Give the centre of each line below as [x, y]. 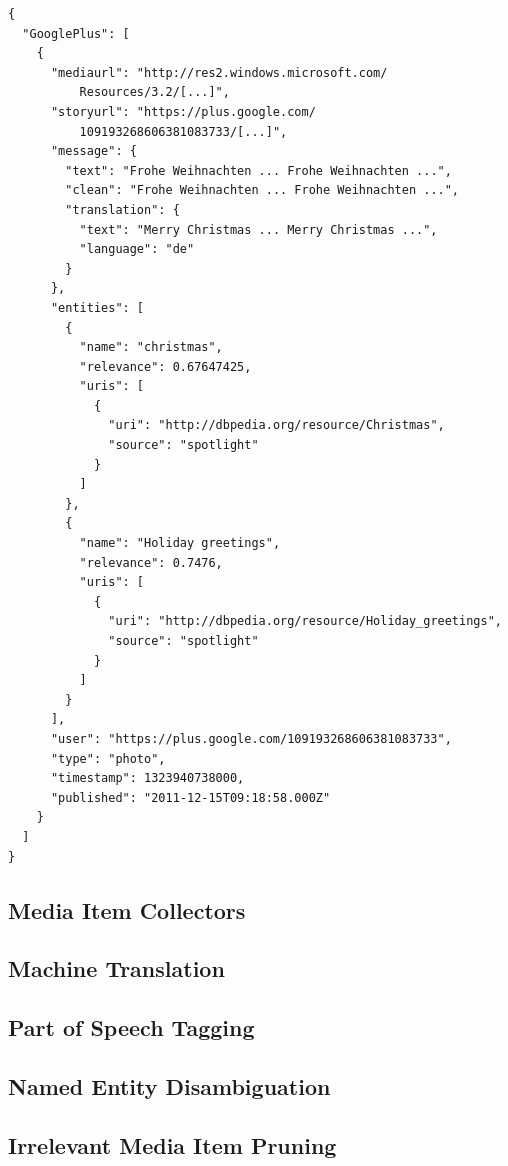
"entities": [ [97, 307]
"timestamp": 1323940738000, [147, 778]
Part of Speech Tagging [131, 1027]
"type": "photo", [108, 758]
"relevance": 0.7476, [151, 562]
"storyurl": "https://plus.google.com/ [183, 111]
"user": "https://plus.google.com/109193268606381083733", [251, 738]
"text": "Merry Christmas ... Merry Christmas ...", [258, 229]
